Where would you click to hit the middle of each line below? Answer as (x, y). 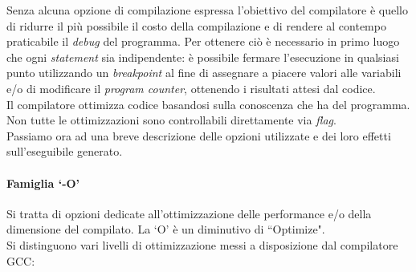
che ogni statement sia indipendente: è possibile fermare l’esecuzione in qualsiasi (203, 57)
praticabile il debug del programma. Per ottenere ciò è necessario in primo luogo (203, 41)
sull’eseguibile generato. (65, 151)
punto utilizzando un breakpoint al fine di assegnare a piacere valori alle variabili (204, 73)
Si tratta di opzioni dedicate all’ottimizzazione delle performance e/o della (189, 213)
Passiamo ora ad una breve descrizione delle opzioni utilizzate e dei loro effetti (199, 135)
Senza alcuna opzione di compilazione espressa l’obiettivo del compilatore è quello (208, 10)
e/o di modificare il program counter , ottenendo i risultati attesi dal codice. (191, 88)
